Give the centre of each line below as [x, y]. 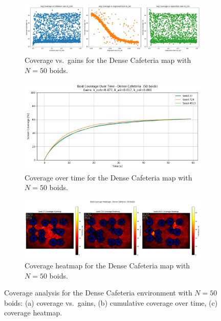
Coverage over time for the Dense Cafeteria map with [108, 177]
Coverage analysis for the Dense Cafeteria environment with [98, 293]
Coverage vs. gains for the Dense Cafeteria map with [108, 60]
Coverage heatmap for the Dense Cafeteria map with [107, 266]
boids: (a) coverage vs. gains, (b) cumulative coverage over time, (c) [111, 302]
